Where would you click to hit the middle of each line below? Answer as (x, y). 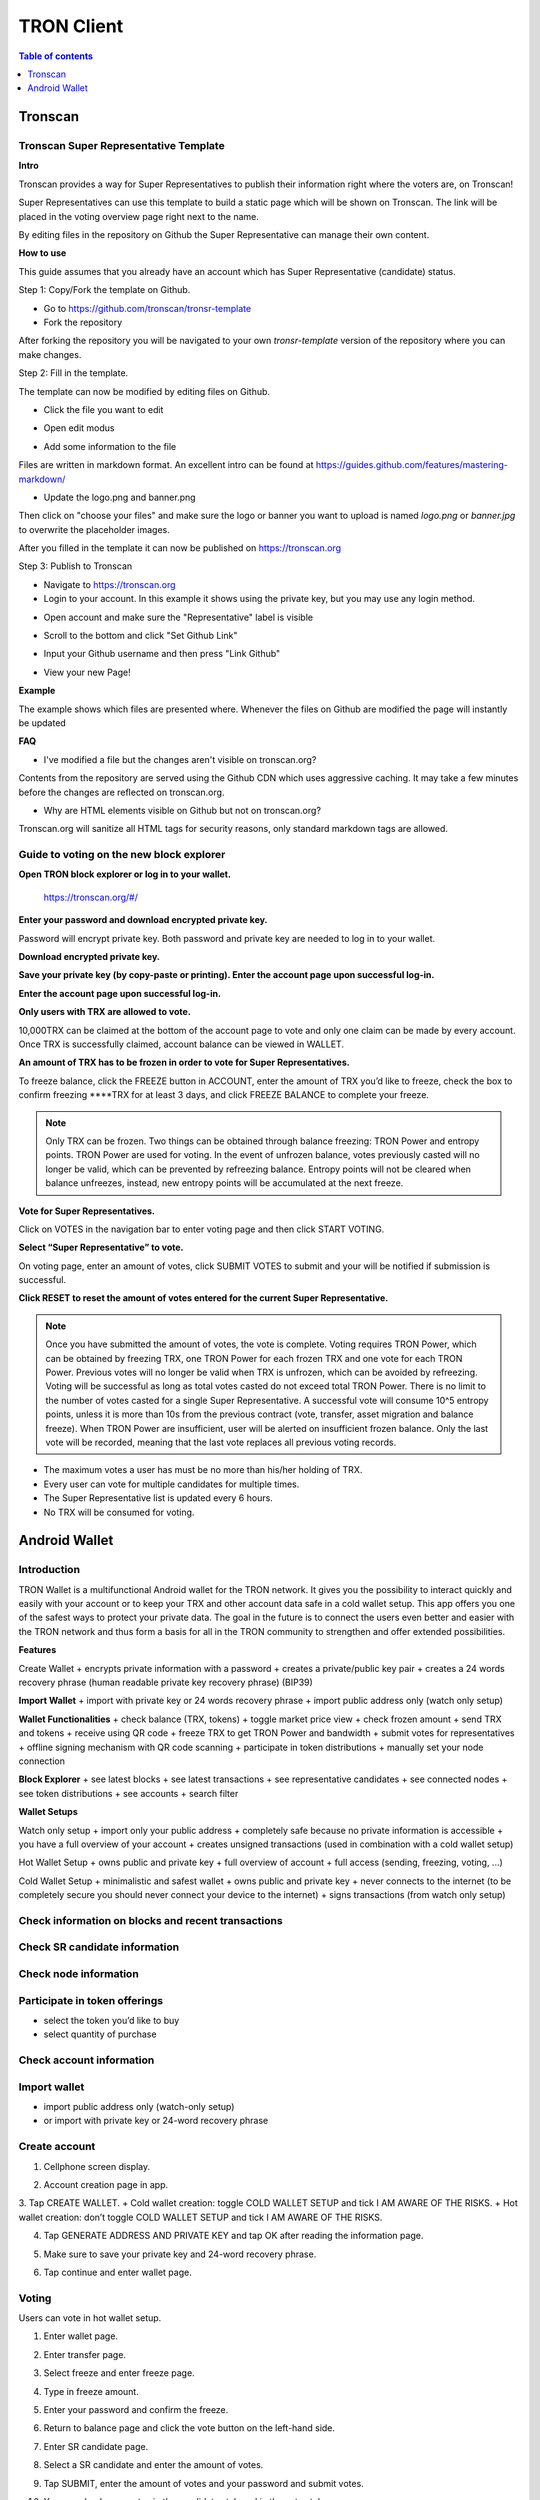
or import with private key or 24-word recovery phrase (156, 2121)
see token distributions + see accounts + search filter (128, 1793)
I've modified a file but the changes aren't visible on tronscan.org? (180, 759)
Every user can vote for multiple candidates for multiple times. (171, 1484)
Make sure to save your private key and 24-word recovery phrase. (180, 2254)
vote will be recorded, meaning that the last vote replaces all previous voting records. (221, 1442)
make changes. (50, 354)
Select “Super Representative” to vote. (101, 1247)
